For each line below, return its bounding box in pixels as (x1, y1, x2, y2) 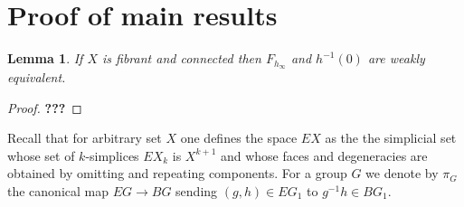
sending (175, 181, 218, 200)
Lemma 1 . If (7, 49, 83, 68)
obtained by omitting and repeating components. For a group (7, 164, 347, 183)
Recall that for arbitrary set (7, 128, 162, 147)
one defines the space (180, 128, 298, 147)
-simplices (85, 146, 139, 165)
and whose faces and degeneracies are (220, 146, 428, 165)
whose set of (7, 146, 75, 165)
